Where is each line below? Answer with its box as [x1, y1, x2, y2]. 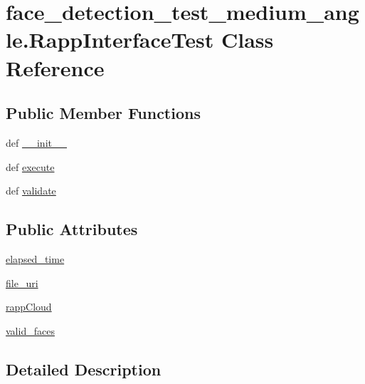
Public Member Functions [6, 102, 201, 124]
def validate [6, 183, 56, 198]
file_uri [6, 275, 38, 290]
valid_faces [6, 323, 55, 338]
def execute [6, 159, 55, 174]
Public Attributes [6, 218, 138, 240]
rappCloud [6, 299, 52, 314]
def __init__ [6, 135, 67, 150]
